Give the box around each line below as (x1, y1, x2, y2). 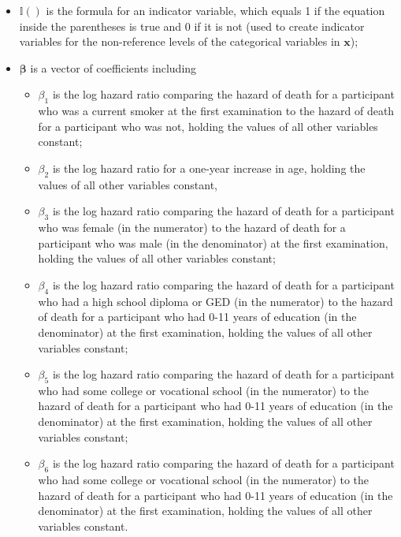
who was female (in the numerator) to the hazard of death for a (38, 219, 346, 236)
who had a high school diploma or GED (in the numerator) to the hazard (38, 293, 393, 309)
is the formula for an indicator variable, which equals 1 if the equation (46, 2, 385, 18)
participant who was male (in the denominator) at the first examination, (38, 234, 388, 251)
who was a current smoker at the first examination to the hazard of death (38, 103, 395, 119)
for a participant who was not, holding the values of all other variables (38, 117, 378, 134)
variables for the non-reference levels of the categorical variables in (19, 33, 340, 50)
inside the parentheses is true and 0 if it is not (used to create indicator (19, 17, 365, 34)
